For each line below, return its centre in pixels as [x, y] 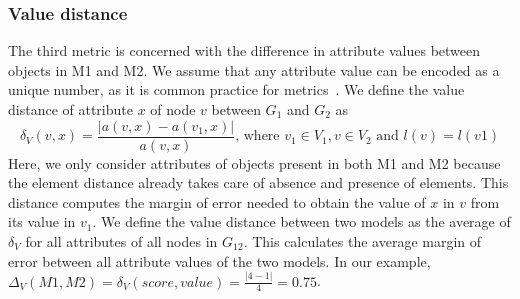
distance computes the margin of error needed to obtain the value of [217, 201]
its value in [42, 221]
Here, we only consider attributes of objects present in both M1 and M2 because [254, 162]
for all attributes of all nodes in [121, 241]
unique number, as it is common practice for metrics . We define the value [236, 89]
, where [257, 136]
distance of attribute [70, 109]
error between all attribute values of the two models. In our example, [219, 260]
